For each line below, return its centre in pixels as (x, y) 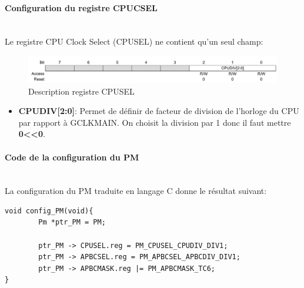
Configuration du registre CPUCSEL (81, 7)
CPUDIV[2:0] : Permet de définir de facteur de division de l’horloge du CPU (159, 111)
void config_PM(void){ (49, 211)
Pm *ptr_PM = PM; (72, 222)
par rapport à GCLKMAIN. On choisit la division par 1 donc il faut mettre (155, 122)
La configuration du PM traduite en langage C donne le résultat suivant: (136, 191)
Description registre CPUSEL (81, 91)
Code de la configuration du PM (72, 157)
